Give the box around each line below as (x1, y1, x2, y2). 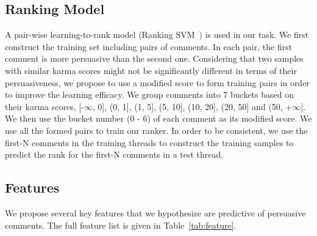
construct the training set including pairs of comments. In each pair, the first (5, 40, 293, 53)
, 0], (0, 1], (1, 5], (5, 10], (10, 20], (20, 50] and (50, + (92, 100, 293, 112)
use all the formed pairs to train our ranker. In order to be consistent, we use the (5, 124, 308, 136)
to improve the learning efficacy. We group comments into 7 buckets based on (5, 88, 294, 101)
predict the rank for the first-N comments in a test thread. (5, 148, 224, 161)
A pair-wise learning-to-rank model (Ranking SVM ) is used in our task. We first (5, 28, 309, 41)
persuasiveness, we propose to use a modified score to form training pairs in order (5, 76, 310, 89)
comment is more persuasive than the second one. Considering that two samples (5, 52, 304, 65)
